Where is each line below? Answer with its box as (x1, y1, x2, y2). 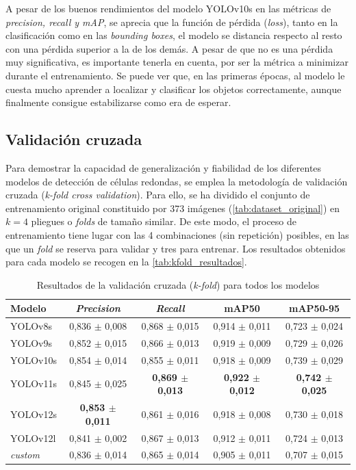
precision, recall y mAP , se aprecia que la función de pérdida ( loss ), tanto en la (5, 14, 338, 29)
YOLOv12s (10, 406, 57, 421)
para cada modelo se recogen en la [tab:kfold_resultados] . (5, 254, 247, 269)
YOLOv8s (10, 319, 52, 333)
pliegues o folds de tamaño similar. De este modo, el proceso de (31, 214, 297, 229)
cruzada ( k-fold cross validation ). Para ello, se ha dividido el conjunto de (5, 187, 310, 202)
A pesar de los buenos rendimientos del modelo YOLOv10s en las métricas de (5, 1, 331, 15)
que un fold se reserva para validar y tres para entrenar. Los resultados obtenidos (5, 241, 346, 255)
